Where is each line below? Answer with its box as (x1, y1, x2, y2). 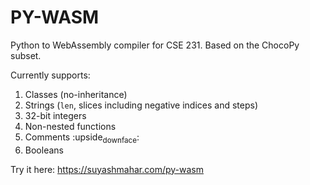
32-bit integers (24, 109, 87, 121)
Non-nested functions (24, 120, 117, 132)
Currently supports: (10, 69, 91, 81)
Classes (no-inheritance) (24, 88, 128, 100)
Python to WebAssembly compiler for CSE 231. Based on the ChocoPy (10, 39, 300, 51)
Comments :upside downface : (24, 131, 140, 145)
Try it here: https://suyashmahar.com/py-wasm (10, 163, 205, 175)
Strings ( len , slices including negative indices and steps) (24, 99, 259, 111)
